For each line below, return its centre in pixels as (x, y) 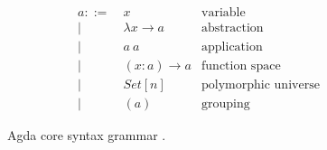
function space (241, 66)
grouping (226, 104)
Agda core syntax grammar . (87, 135)
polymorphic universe (261, 85)
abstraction (233, 28)
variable (224, 13)
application (232, 47)
